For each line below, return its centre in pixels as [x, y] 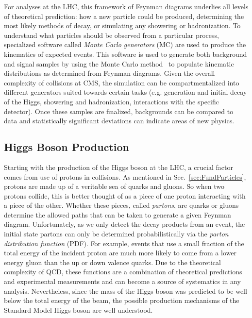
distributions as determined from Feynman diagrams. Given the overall [109, 73]
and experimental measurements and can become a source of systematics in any [122, 281]
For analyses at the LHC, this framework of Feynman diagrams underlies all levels [126, 6]
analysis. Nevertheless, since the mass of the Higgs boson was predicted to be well [126, 291]
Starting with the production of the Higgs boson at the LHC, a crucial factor [118, 167]
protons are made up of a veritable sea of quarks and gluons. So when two [114, 186]
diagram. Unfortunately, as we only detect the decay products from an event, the [125, 224]
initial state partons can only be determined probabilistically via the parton [116, 234]
